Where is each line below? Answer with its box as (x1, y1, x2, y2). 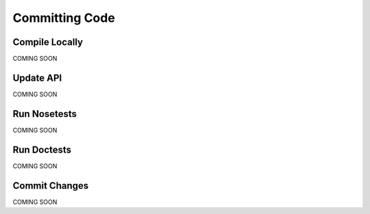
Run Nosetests (12, 108, 77, 120)
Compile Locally (12, 36, 84, 48)
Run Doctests (12, 144, 72, 155)
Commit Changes (12, 180, 89, 191)
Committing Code (12, 10, 116, 25)
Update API (12, 72, 62, 83)
